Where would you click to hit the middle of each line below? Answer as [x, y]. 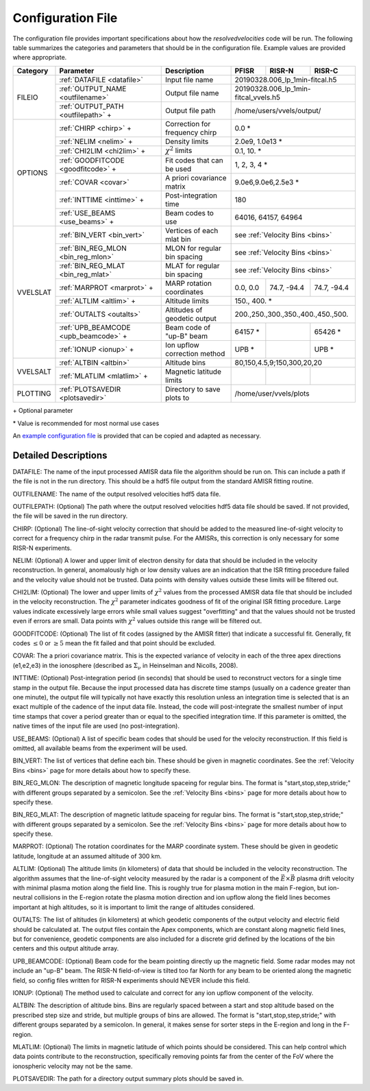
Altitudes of [184, 310]
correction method [195, 354]
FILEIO [27, 97]
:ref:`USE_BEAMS [87, 213]
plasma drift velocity [325, 878]
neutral [23, 898]
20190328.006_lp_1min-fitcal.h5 [286, 80]
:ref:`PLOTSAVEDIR [90, 389]
